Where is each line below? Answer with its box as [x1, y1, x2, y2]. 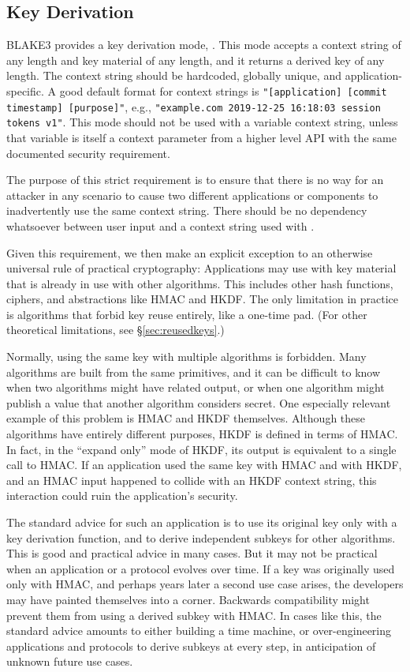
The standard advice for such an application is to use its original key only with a [6, 514, 397, 531]
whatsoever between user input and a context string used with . [6, 217, 315, 234]
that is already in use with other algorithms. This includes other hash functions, [6, 275, 393, 291]
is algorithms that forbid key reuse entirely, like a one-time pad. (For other [6, 306, 367, 322]
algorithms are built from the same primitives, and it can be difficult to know [6, 363, 381, 380]
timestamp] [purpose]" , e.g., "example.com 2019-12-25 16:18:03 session [6, 98, 381, 115]
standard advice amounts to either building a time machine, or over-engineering [6, 622, 392, 639]
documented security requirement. [6, 145, 170, 161]
